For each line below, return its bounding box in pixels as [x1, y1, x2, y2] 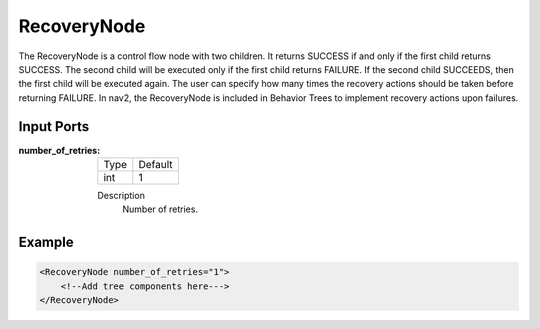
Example [18, 234, 74, 251]
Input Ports [18, 118, 90, 135]
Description [97, 190, 145, 202]
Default [138, 158, 173, 172]
